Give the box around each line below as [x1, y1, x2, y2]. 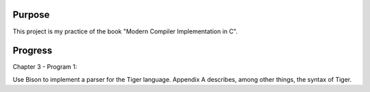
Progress [12, 45, 53, 57]
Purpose [12, 9, 50, 20]
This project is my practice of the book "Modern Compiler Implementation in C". [12, 27, 238, 35]
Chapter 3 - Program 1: [12, 63, 77, 71]
